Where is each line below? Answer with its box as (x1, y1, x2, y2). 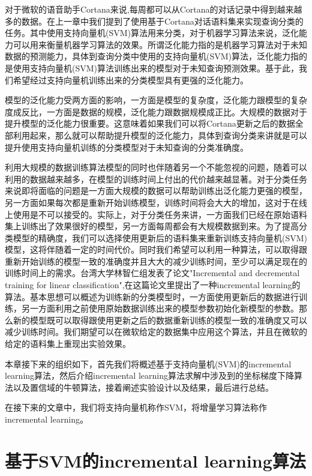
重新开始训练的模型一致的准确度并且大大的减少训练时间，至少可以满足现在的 (5, 255, 307, 267)
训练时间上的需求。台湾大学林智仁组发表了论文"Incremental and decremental (5, 267, 300, 279)
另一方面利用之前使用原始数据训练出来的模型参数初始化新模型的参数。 (21, 302, 299, 315)
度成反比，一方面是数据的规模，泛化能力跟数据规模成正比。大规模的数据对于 (5, 105, 307, 118)
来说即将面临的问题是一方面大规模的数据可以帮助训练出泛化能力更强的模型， (5, 184, 307, 197)
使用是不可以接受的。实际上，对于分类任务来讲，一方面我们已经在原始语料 (13, 208, 307, 220)
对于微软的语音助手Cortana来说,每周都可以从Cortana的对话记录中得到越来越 (5, 3, 302, 15)
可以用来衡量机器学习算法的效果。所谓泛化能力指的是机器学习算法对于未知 (13, 38, 307, 50)
